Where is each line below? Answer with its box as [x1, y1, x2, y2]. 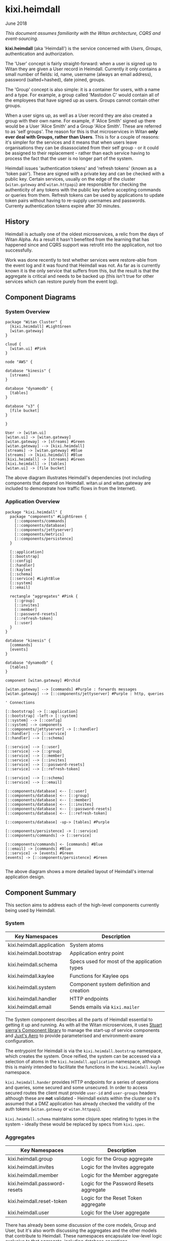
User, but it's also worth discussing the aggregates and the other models [5, 1227, 157, 1233]
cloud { [5, 342, 22, 347]
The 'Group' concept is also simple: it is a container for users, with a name [5, 86, 160, 92]
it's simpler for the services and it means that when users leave [5, 139, 138, 145]
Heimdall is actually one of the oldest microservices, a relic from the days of [5, 231, 164, 237]
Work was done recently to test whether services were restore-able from [5, 257, 157, 263]
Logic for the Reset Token [81, 1194, 143, 1202]
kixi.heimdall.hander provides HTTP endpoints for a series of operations [5, 1079, 159, 1085]
